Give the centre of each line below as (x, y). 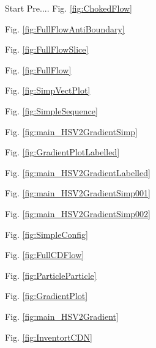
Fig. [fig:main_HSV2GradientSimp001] (78, 193)
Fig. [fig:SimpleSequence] (51, 110)
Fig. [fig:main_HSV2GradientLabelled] (78, 172)
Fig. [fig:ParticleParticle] (51, 275)
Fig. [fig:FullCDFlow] (45, 255)
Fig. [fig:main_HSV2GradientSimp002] (78, 213)
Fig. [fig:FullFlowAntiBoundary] (65, 28)
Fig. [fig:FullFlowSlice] (47, 49)
